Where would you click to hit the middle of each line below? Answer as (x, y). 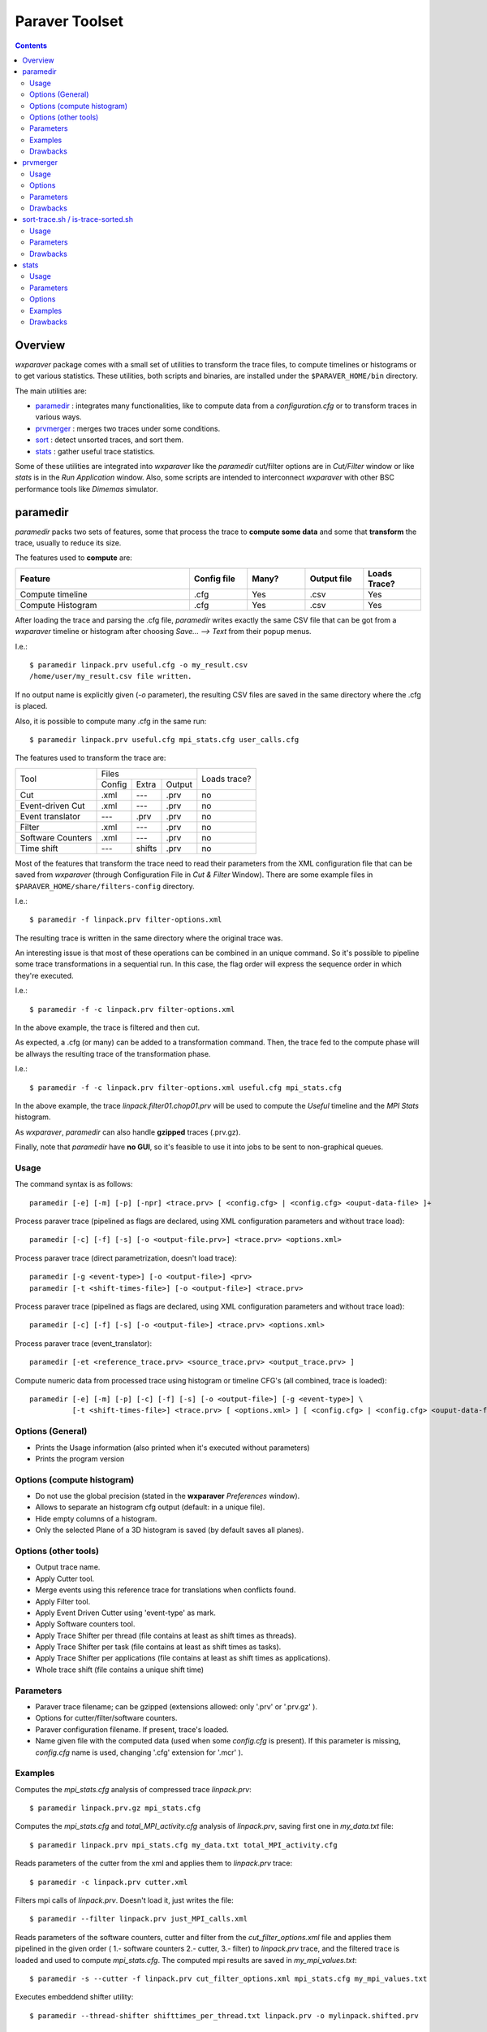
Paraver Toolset (69, 21)
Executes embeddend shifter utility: (74, 1997)
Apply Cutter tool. (65, 1578)
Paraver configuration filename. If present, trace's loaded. (132, 1729)
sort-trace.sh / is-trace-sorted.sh (78, 219)
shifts (147, 848)
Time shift (39, 848)
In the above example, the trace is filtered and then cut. (108, 1027)
